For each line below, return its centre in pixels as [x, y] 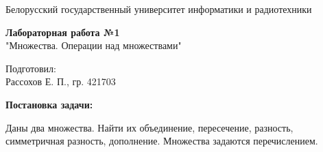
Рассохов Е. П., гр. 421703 [61, 81]
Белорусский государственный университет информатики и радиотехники [159, 9]
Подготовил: [31, 68]
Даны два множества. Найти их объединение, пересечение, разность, [149, 127]
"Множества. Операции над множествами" [94, 45]
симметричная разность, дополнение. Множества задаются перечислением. [162, 141]
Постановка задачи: [49, 104]
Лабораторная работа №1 [63, 32]
